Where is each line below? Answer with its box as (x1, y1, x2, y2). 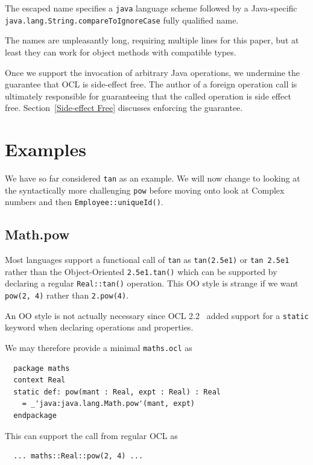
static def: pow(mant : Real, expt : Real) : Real (13, 387, 221, 396)
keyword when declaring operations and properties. (5, 321, 194, 334)
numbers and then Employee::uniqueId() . (5, 195, 163, 208)
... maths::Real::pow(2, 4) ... (13, 452, 144, 461)
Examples (5, 137, 86, 162)
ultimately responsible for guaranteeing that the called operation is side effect (5, 89, 291, 102)
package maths (13, 364, 70, 373)
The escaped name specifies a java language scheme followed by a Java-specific (5, 2, 297, 14)
